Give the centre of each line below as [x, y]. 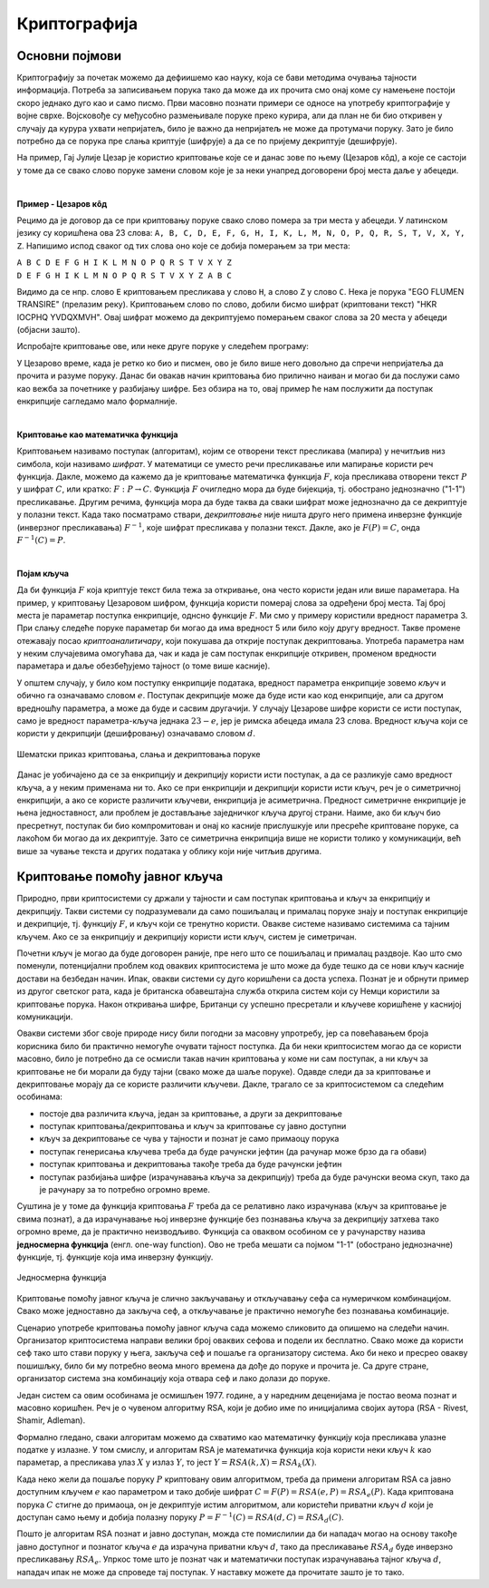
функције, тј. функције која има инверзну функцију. [115, 1257]
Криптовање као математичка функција [97, 434]
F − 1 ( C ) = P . [41, 539]
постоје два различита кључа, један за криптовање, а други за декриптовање [191, 1113]
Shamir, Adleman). [51, 1420]
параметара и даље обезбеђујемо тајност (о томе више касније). [144, 666]
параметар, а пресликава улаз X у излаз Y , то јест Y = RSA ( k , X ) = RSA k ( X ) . [167, 1463]
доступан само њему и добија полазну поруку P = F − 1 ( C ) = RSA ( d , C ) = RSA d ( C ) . [180, 1518]
